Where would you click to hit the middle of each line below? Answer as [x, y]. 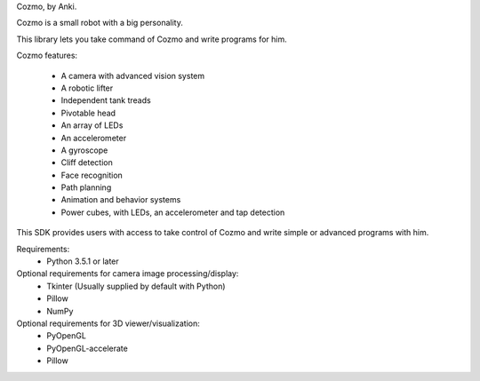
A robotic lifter [87, 88]
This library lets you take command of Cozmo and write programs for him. [152, 39]
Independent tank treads [106, 100]
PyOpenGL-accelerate [87, 348]
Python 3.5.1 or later [83, 261]
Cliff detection [87, 163]
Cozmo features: [47, 56]
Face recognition [92, 175]
